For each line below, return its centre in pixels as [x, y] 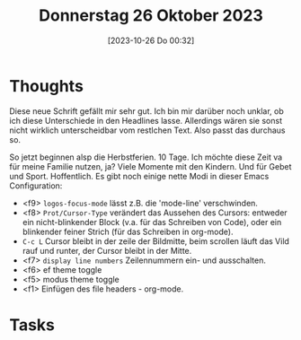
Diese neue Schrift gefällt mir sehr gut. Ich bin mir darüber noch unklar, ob [147, 111]
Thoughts [46, 86]
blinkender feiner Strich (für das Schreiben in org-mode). [128, 231]
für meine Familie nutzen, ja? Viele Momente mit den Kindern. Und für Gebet [150, 166]
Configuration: [36, 186]
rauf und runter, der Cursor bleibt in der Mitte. [107, 250]
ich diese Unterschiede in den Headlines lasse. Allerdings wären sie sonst [146, 120]
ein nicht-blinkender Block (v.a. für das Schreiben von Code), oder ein [152, 222]
